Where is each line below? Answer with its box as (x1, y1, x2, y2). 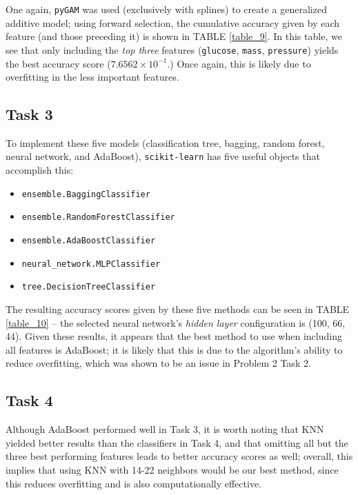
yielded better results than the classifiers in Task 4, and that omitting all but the (6, 435, 348, 449)
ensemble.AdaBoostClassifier (21, 236, 156, 246)
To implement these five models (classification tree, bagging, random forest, (6, 135, 325, 150)
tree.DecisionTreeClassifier (21, 282, 156, 292)
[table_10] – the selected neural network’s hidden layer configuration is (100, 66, (6, 315, 346, 330)
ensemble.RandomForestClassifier (21, 212, 175, 223)
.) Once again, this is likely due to (167, 56, 311, 70)
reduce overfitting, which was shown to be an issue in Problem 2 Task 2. (6, 356, 311, 370)
